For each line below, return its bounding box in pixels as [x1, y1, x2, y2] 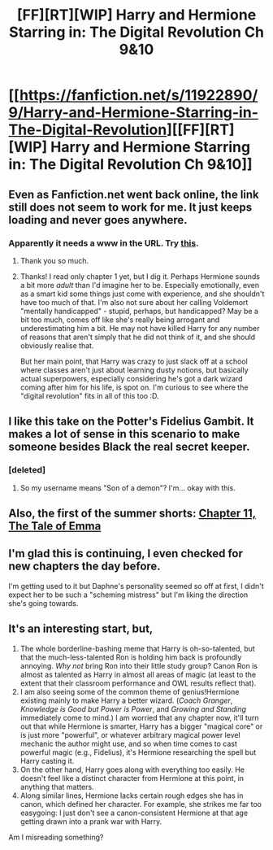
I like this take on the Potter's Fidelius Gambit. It [8, 415, 254, 429]
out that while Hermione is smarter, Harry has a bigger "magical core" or [19, 721, 263, 731]
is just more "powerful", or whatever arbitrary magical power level [19, 730, 241, 739]
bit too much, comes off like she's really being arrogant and [19, 315, 220, 325]
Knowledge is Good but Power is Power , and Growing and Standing [19, 704, 246, 713]
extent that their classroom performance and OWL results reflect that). [19, 678, 257, 688]
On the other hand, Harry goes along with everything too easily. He [19, 765, 245, 774]
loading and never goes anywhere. [8, 213, 188, 227]
